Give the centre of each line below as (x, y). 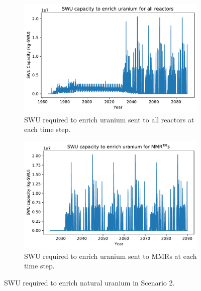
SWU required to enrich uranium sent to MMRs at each (111, 256)
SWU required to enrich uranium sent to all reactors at (109, 119)
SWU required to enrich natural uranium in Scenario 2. (89, 283)
